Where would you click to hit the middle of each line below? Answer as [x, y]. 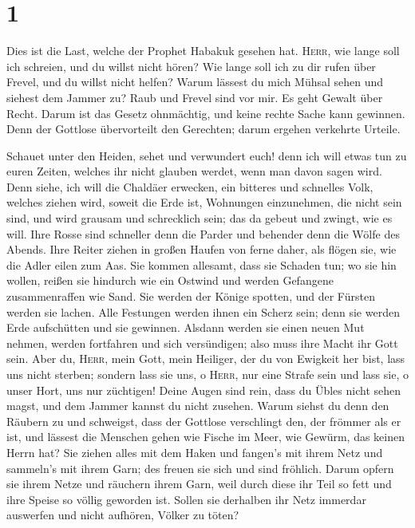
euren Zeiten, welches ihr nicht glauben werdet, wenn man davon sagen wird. [194, 171]
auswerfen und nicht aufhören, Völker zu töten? [123, 515]
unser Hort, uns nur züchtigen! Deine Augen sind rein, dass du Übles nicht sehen [204, 390]
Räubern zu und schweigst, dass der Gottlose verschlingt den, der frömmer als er [204, 421]
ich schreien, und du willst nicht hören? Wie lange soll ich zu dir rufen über [191, 66]
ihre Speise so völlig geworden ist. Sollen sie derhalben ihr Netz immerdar [186, 499]
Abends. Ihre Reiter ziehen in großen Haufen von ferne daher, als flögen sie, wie [202, 249]
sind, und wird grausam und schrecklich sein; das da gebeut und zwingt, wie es [200, 218]
